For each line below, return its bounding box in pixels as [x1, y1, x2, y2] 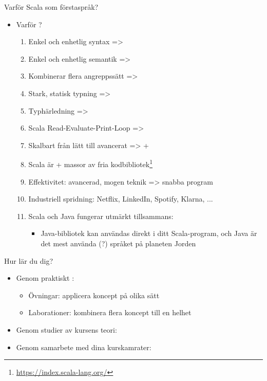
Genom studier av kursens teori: [16, 324, 117, 335]
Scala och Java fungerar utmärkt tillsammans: [28, 210, 174, 221]
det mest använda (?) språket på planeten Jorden [41, 238, 196, 248]
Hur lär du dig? [4, 255, 53, 266]
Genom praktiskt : [16, 273, 74, 283]
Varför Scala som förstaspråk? [4, 2, 99, 12]
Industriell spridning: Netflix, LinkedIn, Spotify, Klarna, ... [28, 193, 213, 204]
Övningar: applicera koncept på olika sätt [28, 289, 160, 300]
